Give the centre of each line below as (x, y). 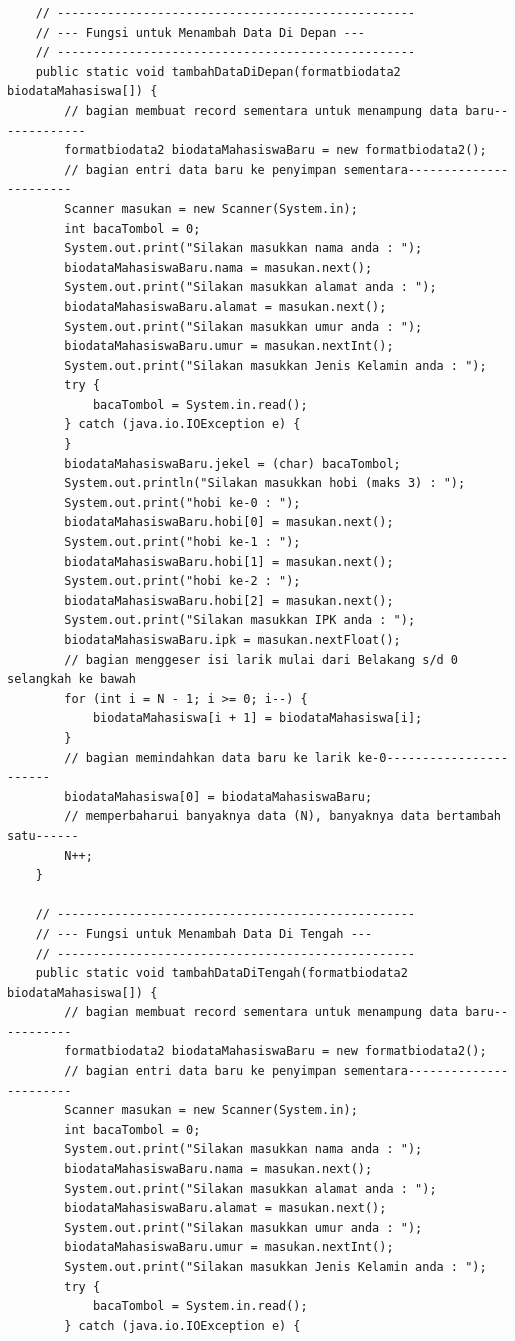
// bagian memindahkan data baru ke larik (207, 757)
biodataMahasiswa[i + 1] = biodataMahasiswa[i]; (257, 718)
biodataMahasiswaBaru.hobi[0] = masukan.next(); (229, 522)
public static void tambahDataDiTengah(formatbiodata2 (221, 973)
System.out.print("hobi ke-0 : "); (182, 502)
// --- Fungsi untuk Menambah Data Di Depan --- (200, 32)
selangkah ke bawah (71, 679)
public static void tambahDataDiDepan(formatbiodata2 (218, 71)
